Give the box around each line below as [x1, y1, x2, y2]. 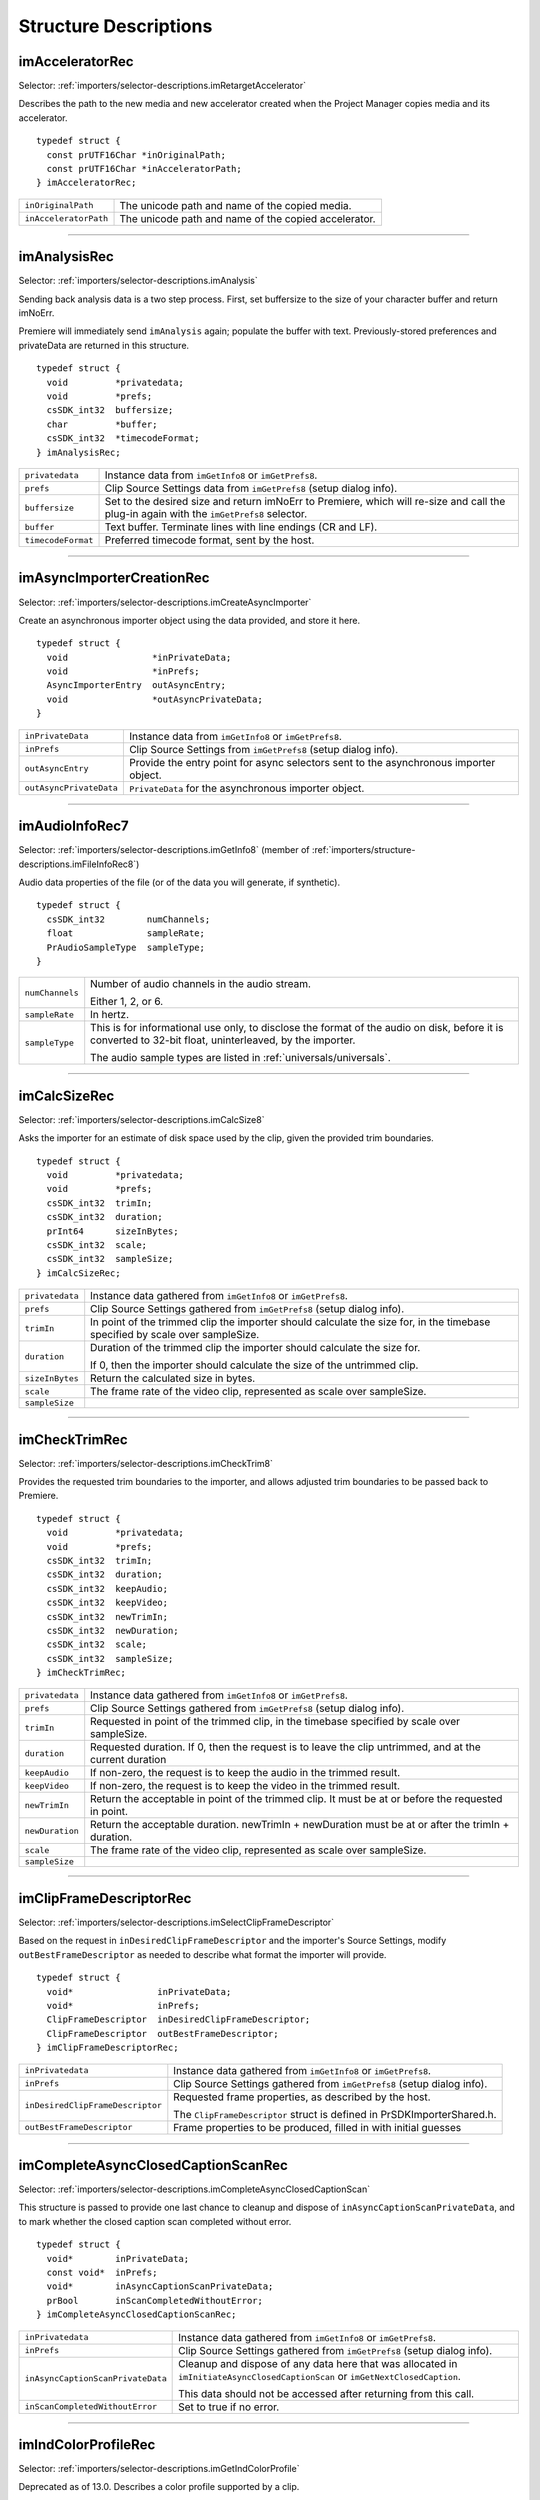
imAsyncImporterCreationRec [18, 570, 210, 587]
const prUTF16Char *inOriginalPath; [46, 149, 227, 160]
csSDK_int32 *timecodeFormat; [46, 433, 200, 444]
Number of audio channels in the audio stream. [90, 977, 312, 991]
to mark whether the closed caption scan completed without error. [18, 2215, 292, 2227]
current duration [90, 1753, 167, 1767]
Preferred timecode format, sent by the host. [104, 533, 315, 547]
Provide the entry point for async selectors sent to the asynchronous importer [128, 755, 496, 769]
